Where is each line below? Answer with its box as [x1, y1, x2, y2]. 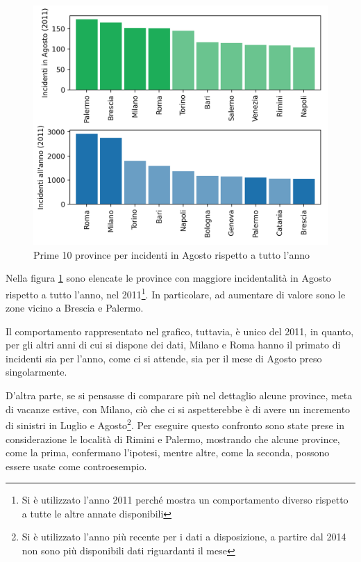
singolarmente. [6, 364, 67, 379]
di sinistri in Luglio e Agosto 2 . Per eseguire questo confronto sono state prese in [6, 416, 345, 432]
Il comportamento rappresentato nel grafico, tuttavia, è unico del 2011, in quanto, [6, 323, 354, 338]
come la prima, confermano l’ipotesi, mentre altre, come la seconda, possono [6, 445, 330, 460]
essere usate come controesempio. [6, 458, 147, 473]
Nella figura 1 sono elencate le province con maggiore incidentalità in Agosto [6, 271, 331, 285]
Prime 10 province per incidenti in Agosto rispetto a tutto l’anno [33, 247, 310, 262]
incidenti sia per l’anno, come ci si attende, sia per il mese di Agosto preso [6, 351, 322, 365]
